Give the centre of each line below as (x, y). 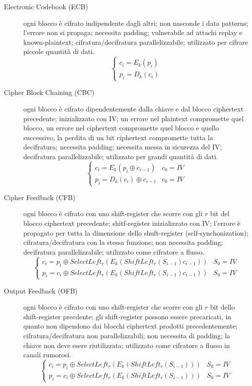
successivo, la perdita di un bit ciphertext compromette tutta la (118, 137)
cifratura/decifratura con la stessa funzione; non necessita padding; (123, 242)
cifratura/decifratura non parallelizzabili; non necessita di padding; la (127, 335)
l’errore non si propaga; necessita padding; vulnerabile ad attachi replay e (133, 32)
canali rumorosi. (47, 355)
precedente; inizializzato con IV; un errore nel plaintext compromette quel (134, 118)
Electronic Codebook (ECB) (46, 6)
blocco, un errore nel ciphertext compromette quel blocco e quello (121, 128)
